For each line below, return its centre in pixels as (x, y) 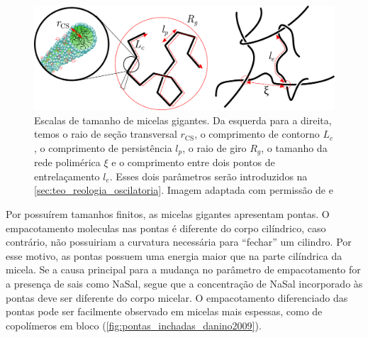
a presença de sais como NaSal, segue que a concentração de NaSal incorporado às (184, 283)
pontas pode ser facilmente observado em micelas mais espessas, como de (164, 311)
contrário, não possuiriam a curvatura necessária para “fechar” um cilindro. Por (179, 242)
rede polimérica (67, 162)
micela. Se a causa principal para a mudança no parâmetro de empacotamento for (183, 269)
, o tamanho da (294, 147)
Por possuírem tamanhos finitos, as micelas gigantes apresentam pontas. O (168, 214)
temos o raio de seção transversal (106, 134)
